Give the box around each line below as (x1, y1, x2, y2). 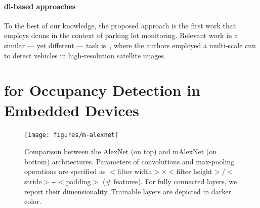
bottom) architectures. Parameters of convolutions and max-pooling (24, 156, 235, 166)
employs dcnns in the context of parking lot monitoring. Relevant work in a (4, 30, 238, 41)
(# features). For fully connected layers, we (102, 176, 237, 186)
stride (24, 176, 42, 186)
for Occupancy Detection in (4, 80, 201, 100)
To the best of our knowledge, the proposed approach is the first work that (4, 20, 236, 30)
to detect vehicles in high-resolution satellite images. (4, 50, 166, 60)
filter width (117, 166, 152, 177)
